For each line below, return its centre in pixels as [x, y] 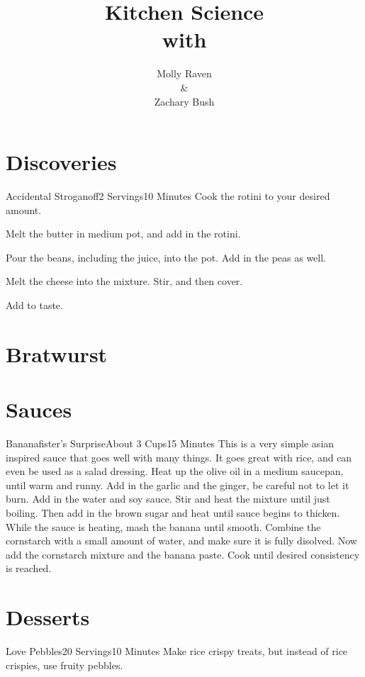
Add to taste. [34, 305]
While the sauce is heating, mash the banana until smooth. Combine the [163, 526]
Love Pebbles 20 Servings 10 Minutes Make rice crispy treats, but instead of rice [177, 651]
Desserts [48, 617]
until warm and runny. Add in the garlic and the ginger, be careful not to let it [178, 485]
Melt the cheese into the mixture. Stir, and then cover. [124, 281]
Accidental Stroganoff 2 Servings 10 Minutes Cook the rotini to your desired [168, 196]
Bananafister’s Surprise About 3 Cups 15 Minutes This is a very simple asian [170, 443]
